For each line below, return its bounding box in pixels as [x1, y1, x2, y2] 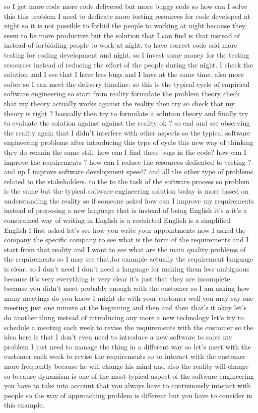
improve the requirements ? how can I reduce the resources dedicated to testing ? [4, 156, 251, 167]
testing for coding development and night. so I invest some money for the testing [4, 49, 250, 60]
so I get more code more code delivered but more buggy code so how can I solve [4, 1, 247, 11]
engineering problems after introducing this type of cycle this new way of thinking [4, 137, 254, 147]
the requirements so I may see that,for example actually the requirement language [4, 254, 254, 264]
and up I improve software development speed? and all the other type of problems [4, 166, 254, 177]
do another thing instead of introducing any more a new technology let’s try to [4, 312, 244, 322]
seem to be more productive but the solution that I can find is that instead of [4, 30, 240, 40]
